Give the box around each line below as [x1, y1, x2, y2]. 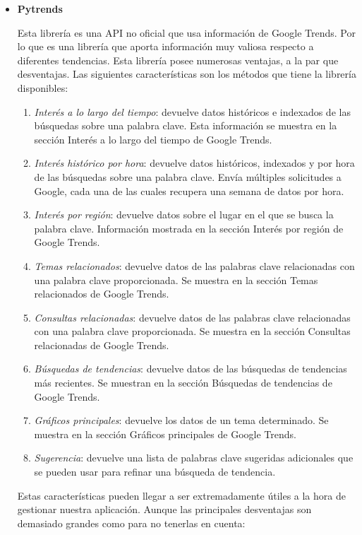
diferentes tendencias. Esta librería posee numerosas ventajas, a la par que [17, 52, 339, 67]
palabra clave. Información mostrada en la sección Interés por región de [34, 221, 344, 235]
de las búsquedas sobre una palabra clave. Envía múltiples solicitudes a [34, 169, 342, 184]
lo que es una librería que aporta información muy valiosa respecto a [17, 39, 314, 54]
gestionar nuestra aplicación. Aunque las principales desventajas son [17, 502, 312, 517]
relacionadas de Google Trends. [34, 337, 169, 352]
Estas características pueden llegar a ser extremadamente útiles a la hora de [17, 488, 346, 502]
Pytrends [17, 1, 63, 16]
